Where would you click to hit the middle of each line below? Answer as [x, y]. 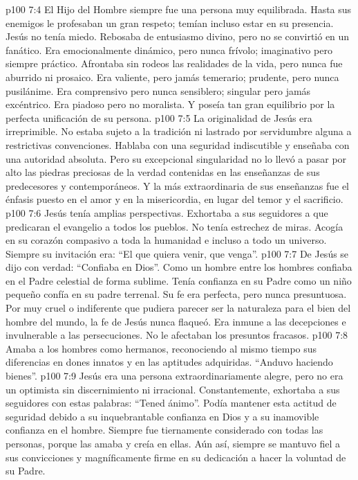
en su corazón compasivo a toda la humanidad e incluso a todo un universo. [166, 240]
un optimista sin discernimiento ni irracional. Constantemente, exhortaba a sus [173, 389]
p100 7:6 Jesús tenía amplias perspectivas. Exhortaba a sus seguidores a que [167, 212]
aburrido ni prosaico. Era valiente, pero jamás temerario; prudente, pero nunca [172, 77]
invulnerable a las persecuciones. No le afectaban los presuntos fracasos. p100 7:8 [177, 335]
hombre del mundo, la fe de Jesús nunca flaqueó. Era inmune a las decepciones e [176, 321]
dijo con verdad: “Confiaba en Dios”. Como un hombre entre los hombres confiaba [179, 267]
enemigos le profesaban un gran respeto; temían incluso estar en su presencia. [170, 23]
